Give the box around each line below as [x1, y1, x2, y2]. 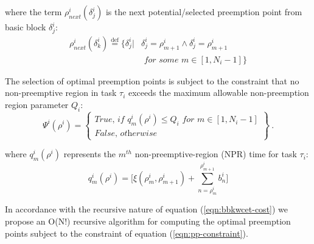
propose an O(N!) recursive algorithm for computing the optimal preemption [5, 215, 291, 228]
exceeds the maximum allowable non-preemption [128, 86, 309, 99]
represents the [63, 147, 116, 160]
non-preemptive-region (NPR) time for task [134, 147, 297, 160]
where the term [5, 5, 62, 18]
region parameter [5, 98, 69, 110]
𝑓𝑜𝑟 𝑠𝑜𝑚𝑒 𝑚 [144, 55, 189, 64]
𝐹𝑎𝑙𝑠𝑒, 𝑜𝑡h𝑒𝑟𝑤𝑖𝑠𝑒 [94, 129, 158, 138]
